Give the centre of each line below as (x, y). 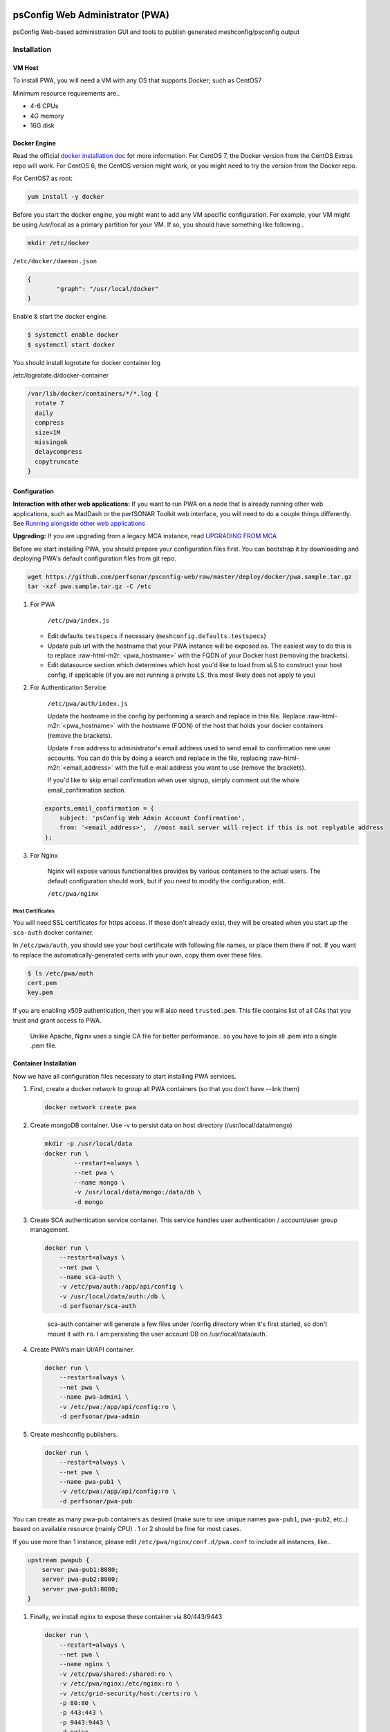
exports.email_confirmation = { (100, 808)
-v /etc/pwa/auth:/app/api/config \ (121, 1287)
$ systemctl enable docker (73, 335)
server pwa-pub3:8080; (80, 1589)
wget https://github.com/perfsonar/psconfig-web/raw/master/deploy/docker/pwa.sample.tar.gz (189, 577)
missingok (52, 442)
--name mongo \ (100, 1182)
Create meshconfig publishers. (74, 1434)
